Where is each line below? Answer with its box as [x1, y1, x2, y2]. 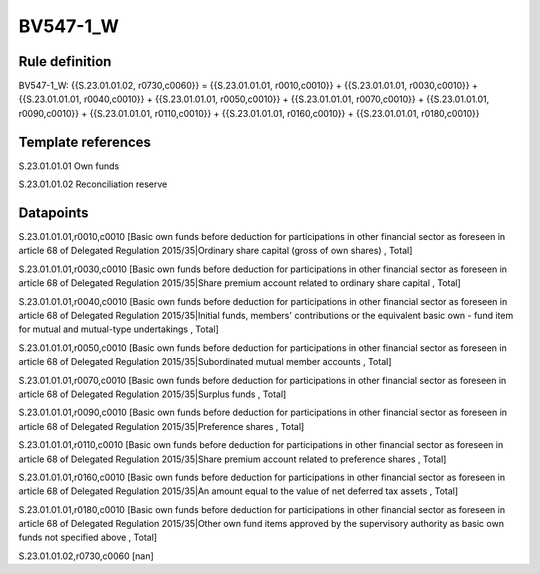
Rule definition [18, 53, 112, 70]
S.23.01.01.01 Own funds [18, 160, 120, 172]
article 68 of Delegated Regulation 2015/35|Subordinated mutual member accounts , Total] [18, 356, 392, 368]
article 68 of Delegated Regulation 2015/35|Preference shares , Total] [18, 420, 305, 432]
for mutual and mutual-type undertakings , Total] [18, 323, 219, 335]
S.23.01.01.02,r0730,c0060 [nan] [18, 550, 154, 562]
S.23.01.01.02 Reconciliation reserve [18, 178, 168, 190]
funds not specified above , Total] [18, 531, 158, 544]
